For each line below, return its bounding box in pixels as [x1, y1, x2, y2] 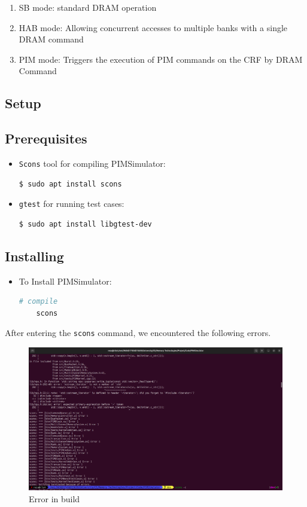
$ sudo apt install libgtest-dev [19, 219, 152, 228]
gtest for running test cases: [19, 197, 124, 210]
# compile [19, 297, 58, 306]
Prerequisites [5, 129, 87, 148]
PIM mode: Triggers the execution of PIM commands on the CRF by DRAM [19, 53, 303, 65]
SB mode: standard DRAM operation [19, 1, 157, 13]
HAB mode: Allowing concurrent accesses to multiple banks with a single [19, 21, 288, 33]
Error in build [29, 492, 80, 505]
